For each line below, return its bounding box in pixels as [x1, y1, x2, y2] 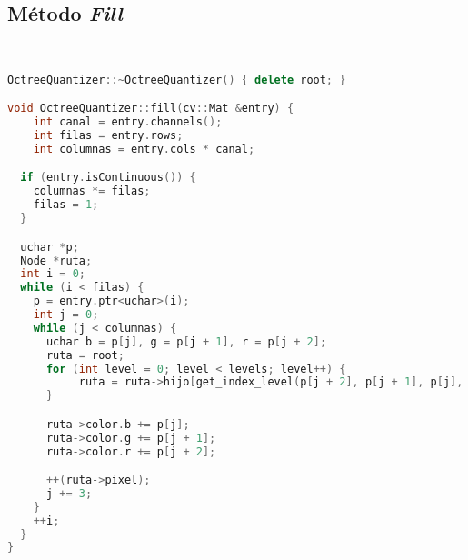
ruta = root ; [45, 348, 124, 362]
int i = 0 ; [20, 267, 85, 281]
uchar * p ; [20, 240, 79, 254]
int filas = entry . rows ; [33, 129, 184, 143]
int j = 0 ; [33, 308, 99, 322]
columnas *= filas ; [33, 185, 151, 198]
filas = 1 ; [33, 198, 99, 212]
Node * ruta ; [20, 254, 93, 267]
